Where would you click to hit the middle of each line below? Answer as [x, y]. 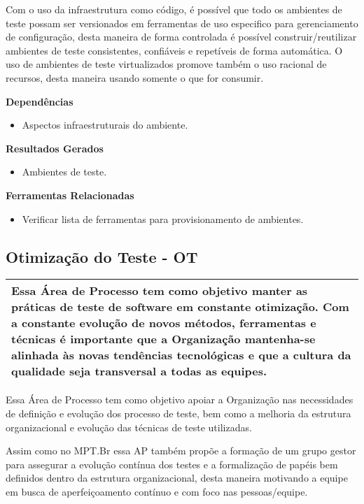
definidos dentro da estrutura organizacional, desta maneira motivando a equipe [177, 478]
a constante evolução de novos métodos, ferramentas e [164, 323]
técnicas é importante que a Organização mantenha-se [163, 339]
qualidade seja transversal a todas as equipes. [139, 371]
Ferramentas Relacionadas [70, 195]
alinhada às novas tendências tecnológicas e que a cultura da [181, 355]
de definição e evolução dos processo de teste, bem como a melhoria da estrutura [178, 413]
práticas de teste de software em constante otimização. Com [180, 307]
